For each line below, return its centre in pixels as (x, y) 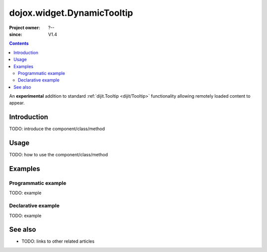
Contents (19, 43)
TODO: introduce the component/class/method (57, 129)
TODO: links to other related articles (58, 241)
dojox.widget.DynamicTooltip (71, 13)
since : (16, 34)
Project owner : (25, 28)
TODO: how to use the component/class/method (59, 155)
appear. (17, 103)
